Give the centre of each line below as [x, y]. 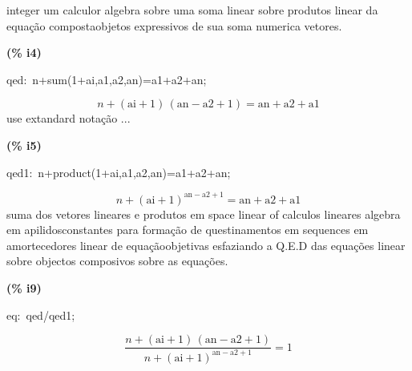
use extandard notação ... [69, 118]
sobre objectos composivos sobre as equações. [117, 261]
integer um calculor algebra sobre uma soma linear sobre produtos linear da [192, 10]
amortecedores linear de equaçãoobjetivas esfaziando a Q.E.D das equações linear [206, 245]
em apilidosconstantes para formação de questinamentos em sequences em [188, 230]
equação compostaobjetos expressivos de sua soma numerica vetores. [174, 25]
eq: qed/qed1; [41, 315]
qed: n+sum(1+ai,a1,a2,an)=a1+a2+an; [107, 79]
